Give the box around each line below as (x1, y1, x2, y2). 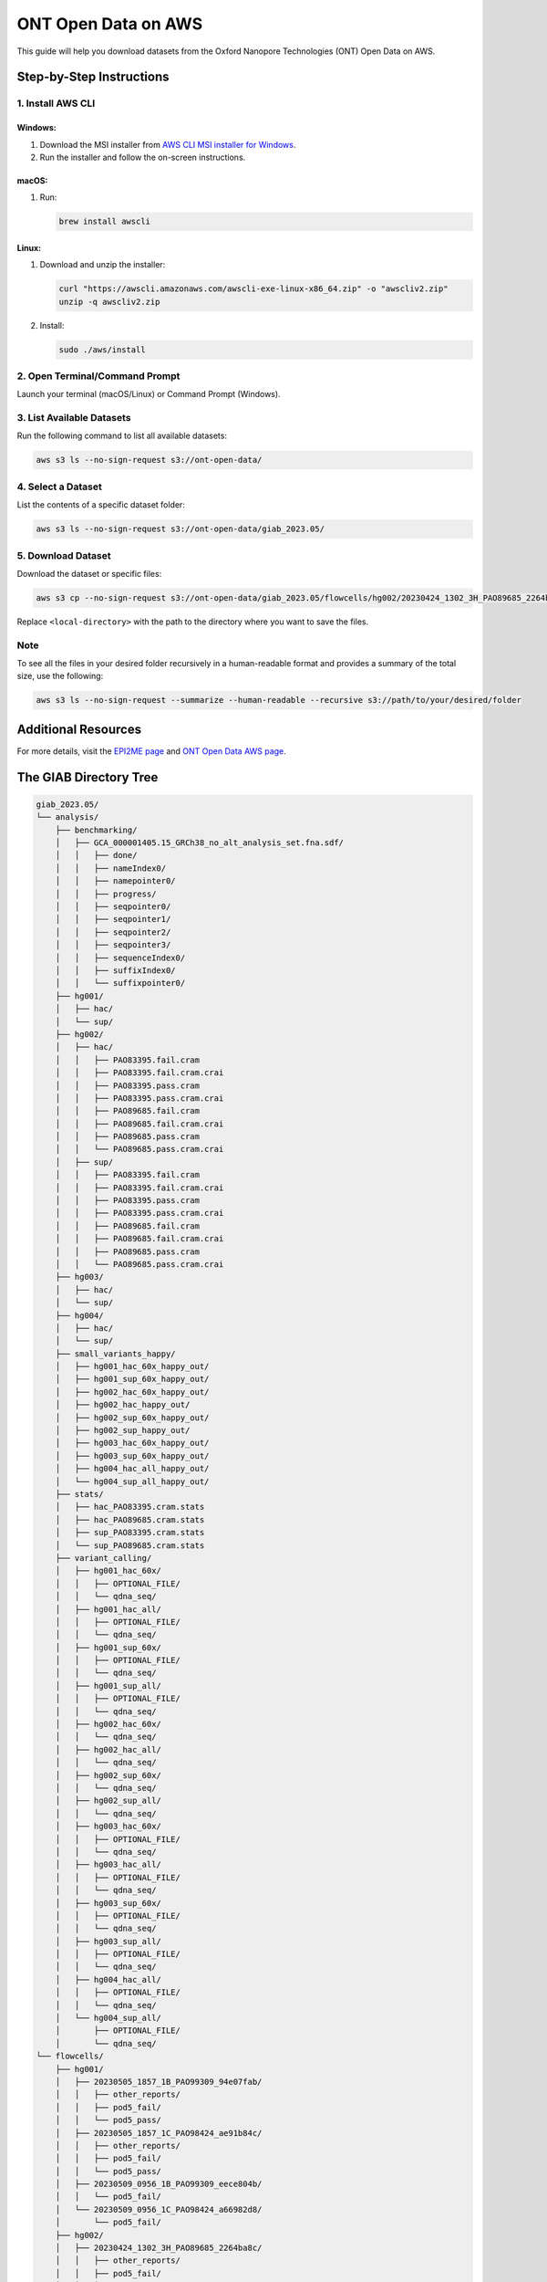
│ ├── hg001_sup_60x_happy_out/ (55, 1374, 210, 1385)
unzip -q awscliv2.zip (58, 297, 160, 307)
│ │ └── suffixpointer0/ (55, 978, 186, 989)
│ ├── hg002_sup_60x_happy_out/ (55, 1412, 210, 1423)
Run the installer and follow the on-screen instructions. (39, 152, 246, 162)
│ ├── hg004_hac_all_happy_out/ (55, 1463, 210, 1474)
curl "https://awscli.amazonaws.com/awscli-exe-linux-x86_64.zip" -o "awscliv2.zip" (58, 284, 449, 294)
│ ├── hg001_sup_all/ (55, 1680, 161, 1691)
